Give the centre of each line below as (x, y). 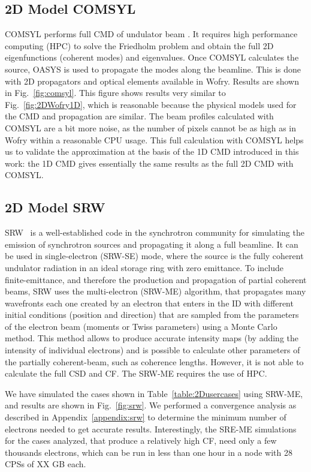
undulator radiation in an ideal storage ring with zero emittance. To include (144, 267)
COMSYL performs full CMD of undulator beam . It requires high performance (151, 34)
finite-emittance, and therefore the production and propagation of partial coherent (156, 279)
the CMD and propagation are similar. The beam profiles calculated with (139, 116)
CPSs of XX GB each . (46, 464)
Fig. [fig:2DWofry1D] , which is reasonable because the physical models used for (151, 104)
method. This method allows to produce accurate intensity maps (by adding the (152, 338)
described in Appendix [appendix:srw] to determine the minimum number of (146, 417)
